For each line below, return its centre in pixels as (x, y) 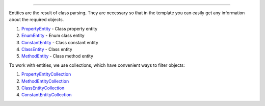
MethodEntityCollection (45, 81)
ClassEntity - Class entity (47, 49)
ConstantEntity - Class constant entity (60, 42)
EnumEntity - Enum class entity (53, 36)
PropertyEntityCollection (46, 74)
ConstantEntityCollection (47, 95)
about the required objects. (37, 20)
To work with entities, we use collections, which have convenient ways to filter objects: (97, 65)
